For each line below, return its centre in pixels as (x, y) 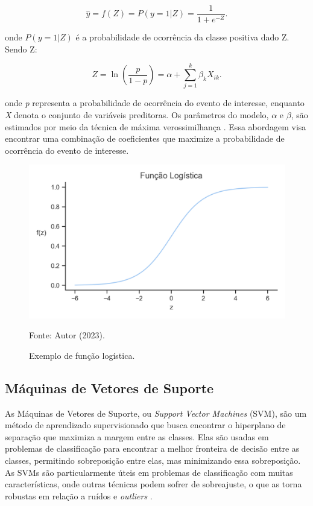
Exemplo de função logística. (82, 355)
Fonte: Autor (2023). (67, 335)
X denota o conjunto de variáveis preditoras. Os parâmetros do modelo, (137, 114)
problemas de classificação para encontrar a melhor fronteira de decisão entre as (152, 448)
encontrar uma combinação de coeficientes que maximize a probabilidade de (145, 138)
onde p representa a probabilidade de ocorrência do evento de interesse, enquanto (155, 103)
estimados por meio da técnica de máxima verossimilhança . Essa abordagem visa (156, 126)
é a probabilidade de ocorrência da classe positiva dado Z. (182, 37)
